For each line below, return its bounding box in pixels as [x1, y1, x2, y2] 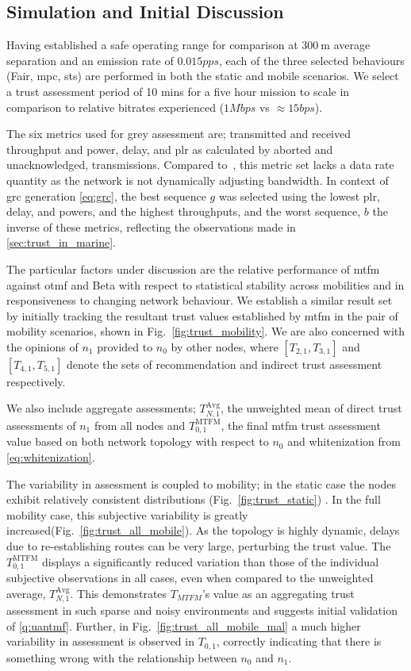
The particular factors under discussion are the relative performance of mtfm [6, 260, 380, 277]
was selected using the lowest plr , [218, 187, 380, 204]
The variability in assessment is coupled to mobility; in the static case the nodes [6, 475, 396, 492]
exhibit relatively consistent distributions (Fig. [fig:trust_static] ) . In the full [6, 491, 381, 508]
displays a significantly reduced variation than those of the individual [42, 553, 379, 569]
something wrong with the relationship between [6, 649, 237, 665]
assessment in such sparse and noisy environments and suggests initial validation [6, 601, 398, 618]
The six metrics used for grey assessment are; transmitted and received [6, 125, 351, 142]
